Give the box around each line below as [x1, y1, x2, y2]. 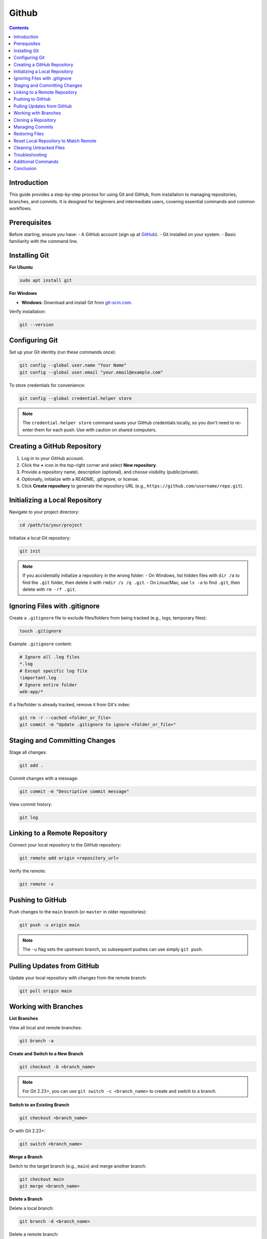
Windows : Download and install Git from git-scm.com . [21, 299, 133, 305]
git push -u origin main [19, 922, 80, 928]
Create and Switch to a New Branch [9, 1051, 84, 1057]
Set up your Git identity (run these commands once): [9, 349, 116, 355]
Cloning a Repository [13, 117, 56, 123]
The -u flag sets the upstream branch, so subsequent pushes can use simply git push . [22, 946, 203, 952]
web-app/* [19, 689, 44, 694]
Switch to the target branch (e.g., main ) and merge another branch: [9, 1163, 147, 1169]
